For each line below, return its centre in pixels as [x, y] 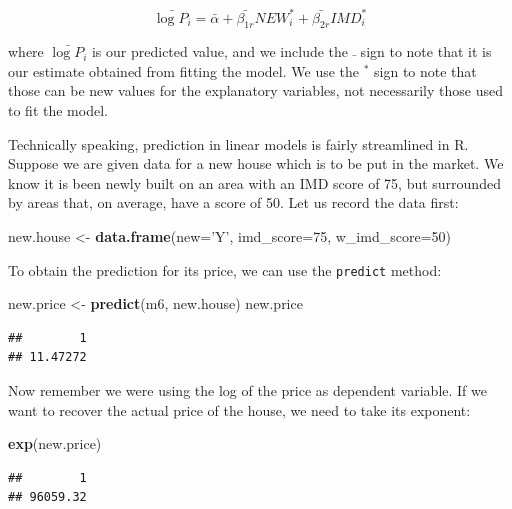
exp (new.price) [55, 443]
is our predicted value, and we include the [220, 51]
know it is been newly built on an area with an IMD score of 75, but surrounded [254, 182]
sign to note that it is [426, 51]
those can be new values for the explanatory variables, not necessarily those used [255, 90]
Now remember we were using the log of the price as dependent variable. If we [247, 390]
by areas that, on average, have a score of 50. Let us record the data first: [233, 202]
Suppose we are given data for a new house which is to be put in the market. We [256, 163]
